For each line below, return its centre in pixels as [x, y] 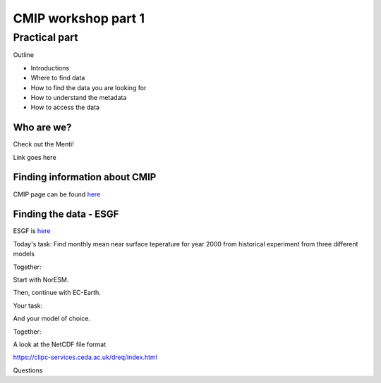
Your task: [28, 306]
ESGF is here [32, 231]
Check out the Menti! [43, 144]
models [24, 254]
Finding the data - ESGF [66, 214]
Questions [28, 370]
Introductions [50, 68]
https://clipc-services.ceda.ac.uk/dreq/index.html [85, 357]
